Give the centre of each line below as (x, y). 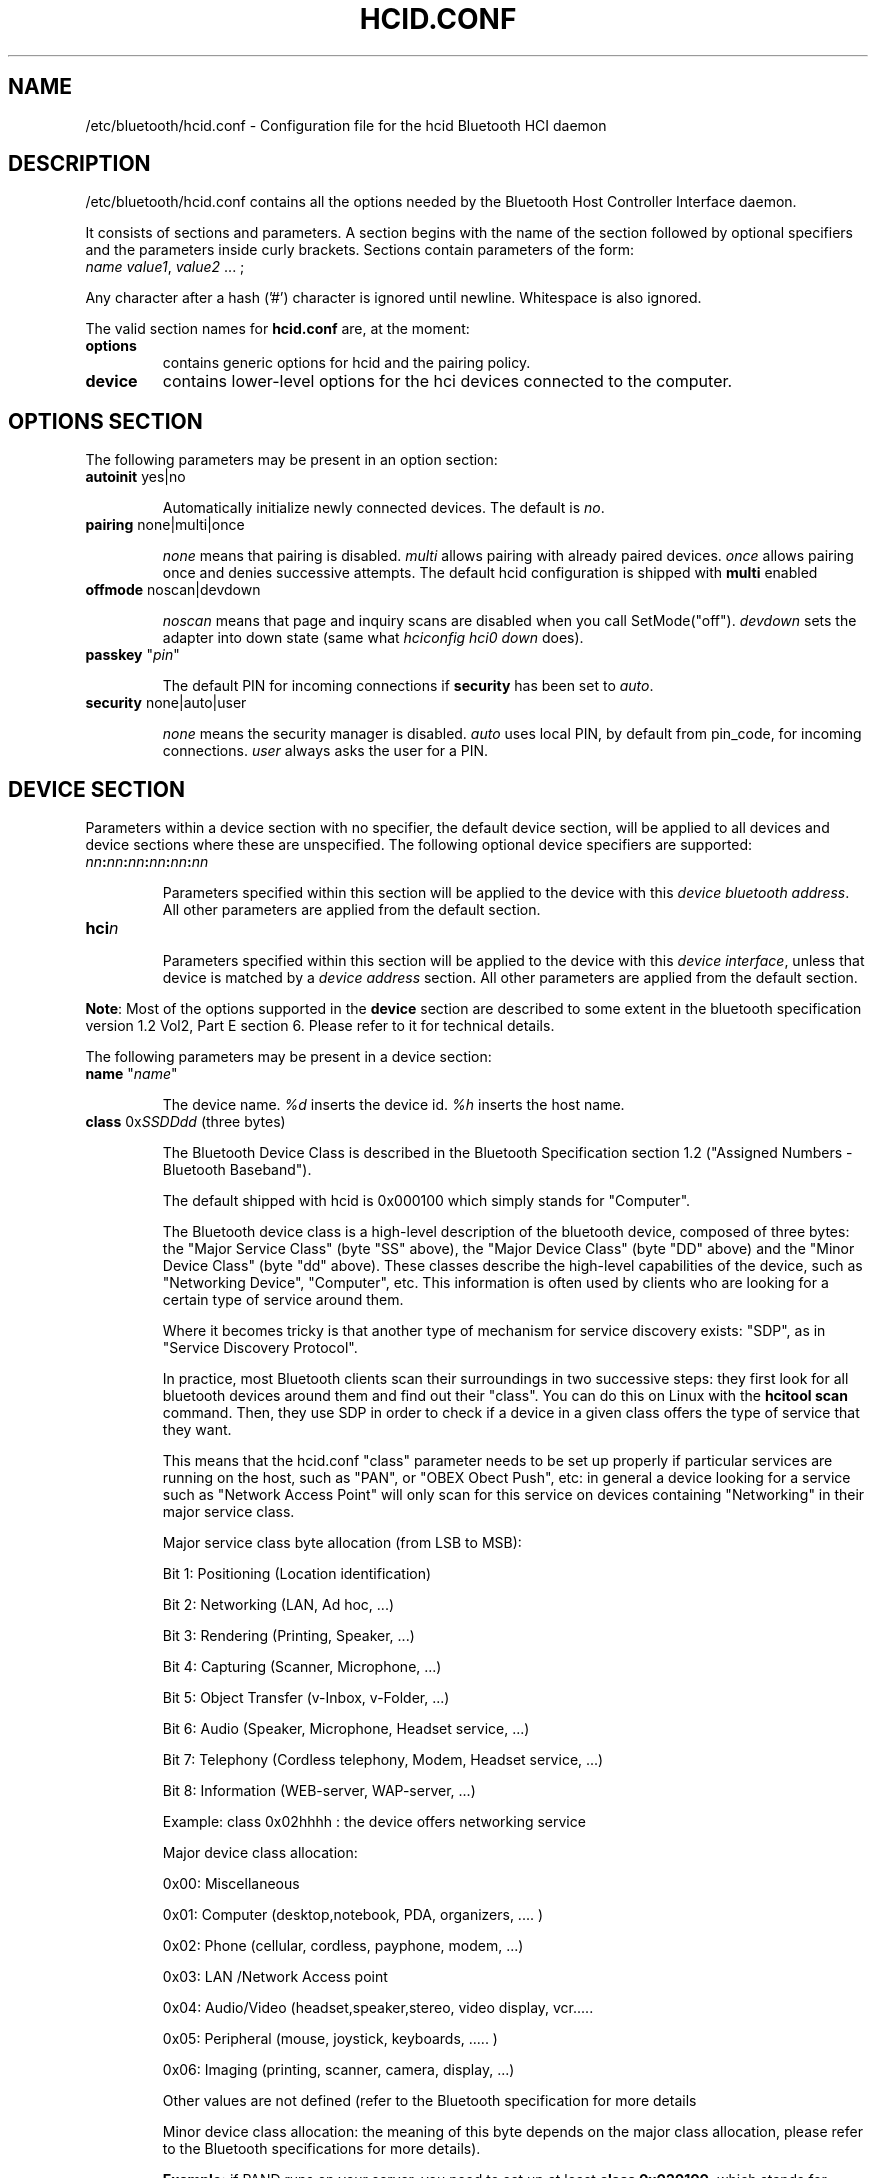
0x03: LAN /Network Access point (275, 1977)
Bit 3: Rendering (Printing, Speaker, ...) (288, 1636)
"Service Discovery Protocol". (260, 1348)
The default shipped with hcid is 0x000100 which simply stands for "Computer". (426, 1201)
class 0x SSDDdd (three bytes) (185, 1122)
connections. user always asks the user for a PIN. (325, 751)
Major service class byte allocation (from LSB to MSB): (342, 1543)
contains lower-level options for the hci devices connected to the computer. (447, 381)
